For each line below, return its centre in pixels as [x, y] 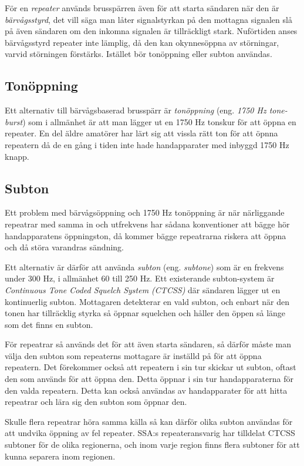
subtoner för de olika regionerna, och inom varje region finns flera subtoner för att [152, 445]
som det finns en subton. [49, 324]
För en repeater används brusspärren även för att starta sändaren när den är [142, 8]
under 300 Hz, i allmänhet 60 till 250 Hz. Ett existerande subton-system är [140, 278]
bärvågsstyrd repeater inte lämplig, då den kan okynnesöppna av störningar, [142, 42]
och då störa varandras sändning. [64, 247]
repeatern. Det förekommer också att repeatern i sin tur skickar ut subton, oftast [151, 367]
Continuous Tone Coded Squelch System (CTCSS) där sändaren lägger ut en [143, 289]
